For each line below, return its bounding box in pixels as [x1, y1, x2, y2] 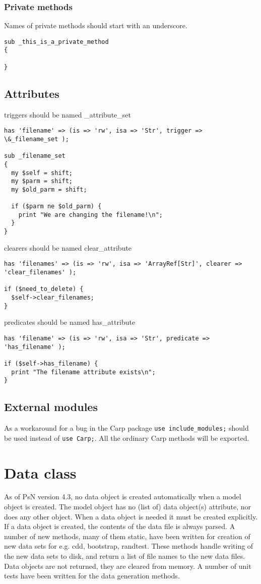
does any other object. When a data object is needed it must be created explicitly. [4, 511, 258, 521]
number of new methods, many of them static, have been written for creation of [4, 531, 250, 541]
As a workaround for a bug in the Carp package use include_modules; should [4, 423, 249, 433]
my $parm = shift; [11, 178, 73, 185]
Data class [4, 462, 77, 483]
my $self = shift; [11, 169, 73, 177]
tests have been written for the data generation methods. [4, 570, 180, 581]
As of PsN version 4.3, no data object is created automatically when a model [4, 491, 241, 502]
